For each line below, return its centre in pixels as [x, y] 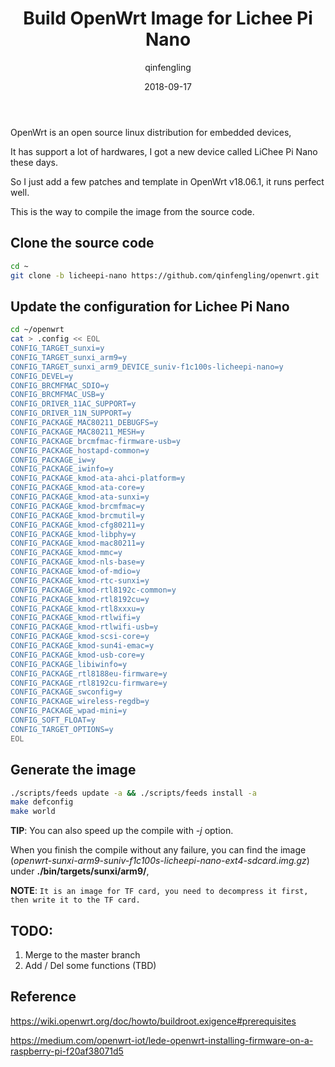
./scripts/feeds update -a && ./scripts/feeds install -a [133, 793]
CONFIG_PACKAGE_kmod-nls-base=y [77, 562]
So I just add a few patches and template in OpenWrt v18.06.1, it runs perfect [167, 181]
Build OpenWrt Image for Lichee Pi [168, 18]
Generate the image [73, 770]
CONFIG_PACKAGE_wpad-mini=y [69, 711]
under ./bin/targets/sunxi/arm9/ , [80, 871]
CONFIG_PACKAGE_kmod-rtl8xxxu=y [77, 608]
